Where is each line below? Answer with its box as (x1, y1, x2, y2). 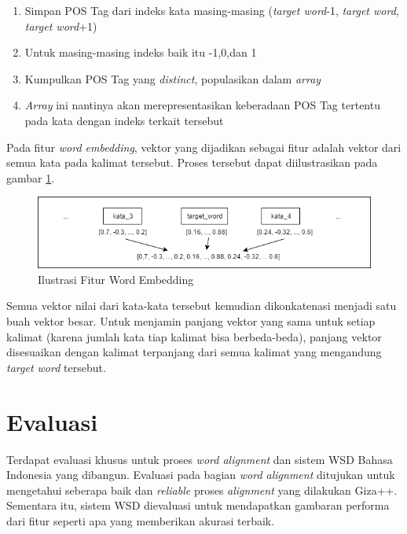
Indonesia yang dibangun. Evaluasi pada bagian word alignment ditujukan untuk (6, 466, 395, 483)
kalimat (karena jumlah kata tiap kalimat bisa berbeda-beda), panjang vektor (6, 328, 382, 344)
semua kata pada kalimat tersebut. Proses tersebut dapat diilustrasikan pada (6, 154, 378, 171)
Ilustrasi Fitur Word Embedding (38, 271, 194, 287)
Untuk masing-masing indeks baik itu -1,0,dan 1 (24, 44, 257, 61)
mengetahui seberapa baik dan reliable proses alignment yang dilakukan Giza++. (6, 481, 398, 498)
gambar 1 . (6, 169, 55, 186)
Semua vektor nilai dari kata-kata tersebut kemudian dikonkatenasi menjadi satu (6, 297, 397, 314)
